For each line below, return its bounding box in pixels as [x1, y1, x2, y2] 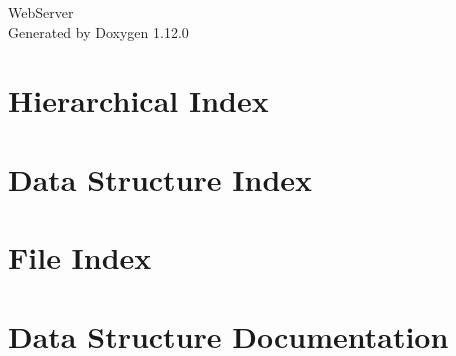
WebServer [8, 2, 74, 22]
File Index [8, 237, 152, 278]
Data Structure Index [8, 158, 313, 199]
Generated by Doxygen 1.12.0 [8, 21, 189, 42]
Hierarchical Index [8, 80, 269, 121]
